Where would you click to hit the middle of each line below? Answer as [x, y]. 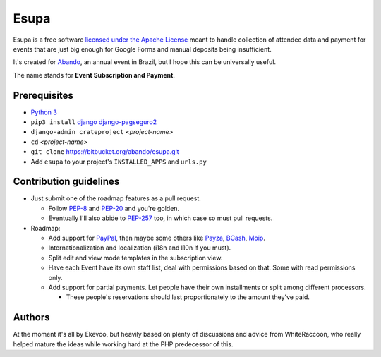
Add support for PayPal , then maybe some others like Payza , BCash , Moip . [157, 238]
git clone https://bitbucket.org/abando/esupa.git [105, 152]
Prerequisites [43, 95]
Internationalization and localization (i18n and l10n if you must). [140, 248]
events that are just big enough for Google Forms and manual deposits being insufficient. [142, 49]
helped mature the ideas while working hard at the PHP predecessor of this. [123, 344]
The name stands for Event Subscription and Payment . [94, 75]
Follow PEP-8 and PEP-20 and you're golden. [114, 208]
